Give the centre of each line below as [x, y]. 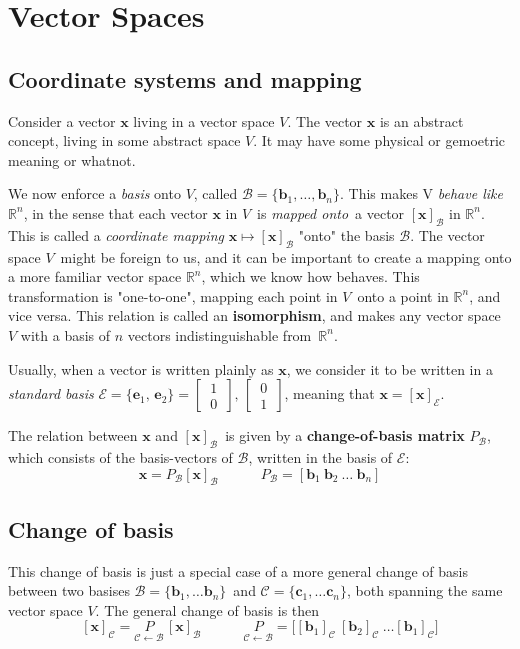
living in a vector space [204, 120]
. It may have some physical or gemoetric [379, 140]
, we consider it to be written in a [389, 368]
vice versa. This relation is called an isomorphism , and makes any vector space [254, 315]
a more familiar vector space [95, 276]
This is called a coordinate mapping [116, 234]
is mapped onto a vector [331, 212]
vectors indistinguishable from [219, 334]
